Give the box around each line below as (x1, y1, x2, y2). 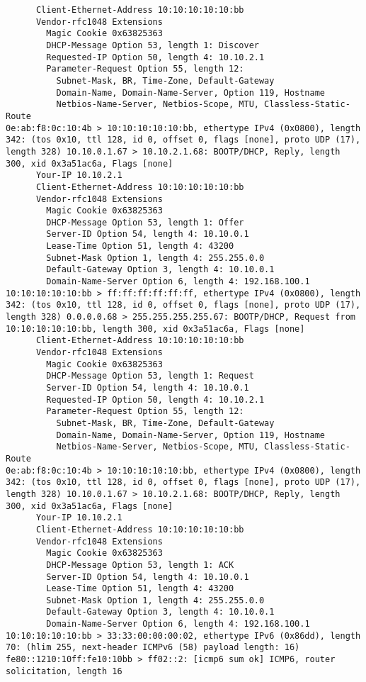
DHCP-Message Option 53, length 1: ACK (46, 559, 234, 570)
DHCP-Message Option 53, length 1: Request (46, 371, 254, 381)
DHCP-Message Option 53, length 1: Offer (46, 217, 244, 228)
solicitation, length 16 (6, 666, 122, 676)
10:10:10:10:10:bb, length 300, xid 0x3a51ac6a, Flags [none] (6, 323, 305, 334)
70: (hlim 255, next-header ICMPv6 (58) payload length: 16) (6, 642, 300, 653)
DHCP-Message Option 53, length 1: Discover (46, 40, 259, 50)
